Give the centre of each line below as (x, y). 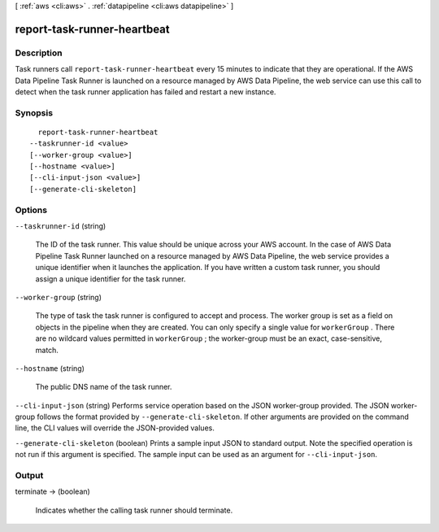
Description (39, 53)
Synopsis (34, 112)
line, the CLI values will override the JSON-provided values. (115, 428)
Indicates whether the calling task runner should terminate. (134, 510)
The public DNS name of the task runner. (104, 387)
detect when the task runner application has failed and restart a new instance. (146, 92)
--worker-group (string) (58, 297)
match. (47, 350)
